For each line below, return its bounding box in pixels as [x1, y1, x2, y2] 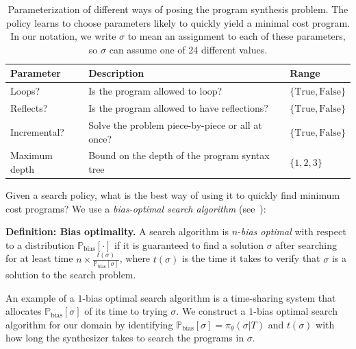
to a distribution [5, 237, 75, 252]
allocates [5, 304, 42, 318]
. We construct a [176, 304, 246, 318]
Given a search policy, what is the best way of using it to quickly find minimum [5, 188, 340, 202]
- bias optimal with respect [238, 224, 346, 239]
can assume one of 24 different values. [109, 42, 268, 56]
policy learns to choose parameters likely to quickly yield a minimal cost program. [5, 15, 351, 29]
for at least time [5, 251, 73, 265]
